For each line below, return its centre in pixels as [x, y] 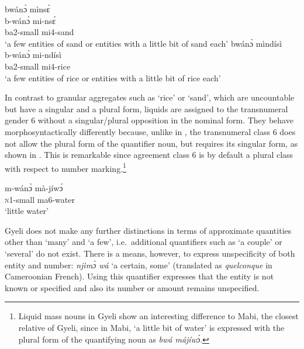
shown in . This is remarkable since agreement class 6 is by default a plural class [149, 155]
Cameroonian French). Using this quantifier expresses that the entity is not [139, 276]
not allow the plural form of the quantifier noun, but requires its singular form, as [151, 143]
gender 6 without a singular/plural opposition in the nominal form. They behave [149, 120]
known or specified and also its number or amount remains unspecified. [132, 287]
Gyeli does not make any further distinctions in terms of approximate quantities [148, 230]
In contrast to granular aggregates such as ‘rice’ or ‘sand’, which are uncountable [150, 97]
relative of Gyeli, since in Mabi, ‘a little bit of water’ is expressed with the [151, 327]
